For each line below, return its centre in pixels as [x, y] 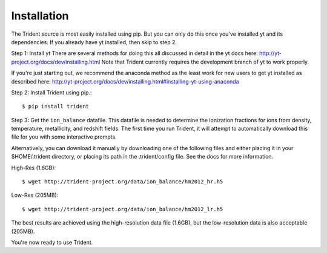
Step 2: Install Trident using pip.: [51, 92]
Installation [40, 16]
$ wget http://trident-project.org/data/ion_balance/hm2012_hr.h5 [123, 182]
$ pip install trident [56, 107]
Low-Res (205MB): [35, 195]
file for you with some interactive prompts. [64, 137]
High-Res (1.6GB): [34, 168]
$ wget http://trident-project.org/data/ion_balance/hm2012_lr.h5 [123, 209]
